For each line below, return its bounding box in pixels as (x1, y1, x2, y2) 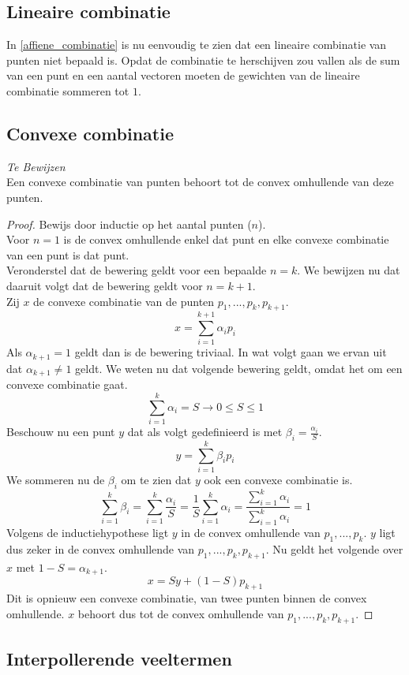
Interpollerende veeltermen (6, 646, 232, 670)
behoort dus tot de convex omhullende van (77, 605, 284, 621)
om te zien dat (121, 472, 192, 487)
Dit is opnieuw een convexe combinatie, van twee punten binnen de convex (6, 590, 367, 606)
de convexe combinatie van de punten (33, 293, 215, 309)
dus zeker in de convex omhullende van (6, 541, 195, 558)
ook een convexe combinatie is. (204, 472, 353, 487)
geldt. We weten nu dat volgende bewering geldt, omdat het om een (75, 360, 403, 376)
